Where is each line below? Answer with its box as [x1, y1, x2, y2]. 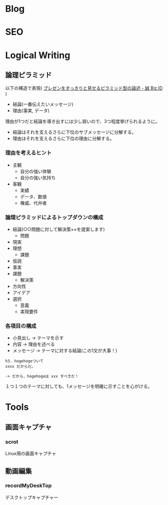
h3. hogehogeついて [5, 359, 44, 364]
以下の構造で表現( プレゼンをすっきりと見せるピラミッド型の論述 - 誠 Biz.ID [5, 85, 163, 91]
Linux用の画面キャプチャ [5, 450, 57, 456]
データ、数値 [20, 193, 47, 200]
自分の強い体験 [20, 168, 51, 174]
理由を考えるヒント [5, 149, 52, 157]
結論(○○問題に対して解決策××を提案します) [12, 226, 105, 232]
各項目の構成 [5, 322, 37, 329]
